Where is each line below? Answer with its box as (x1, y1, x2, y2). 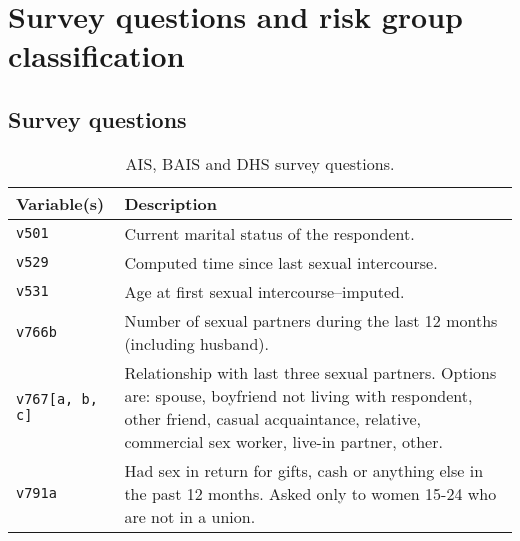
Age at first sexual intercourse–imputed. (124, 279, 405, 303)
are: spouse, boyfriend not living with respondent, (124, 383, 473, 407)
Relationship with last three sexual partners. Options (124, 360, 497, 384)
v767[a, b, (16, 390, 98, 407)
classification (8, 35, 185, 76)
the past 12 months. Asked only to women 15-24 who (124, 481, 497, 505)
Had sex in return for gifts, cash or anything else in (124, 458, 484, 482)
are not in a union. (124, 504, 256, 528)
